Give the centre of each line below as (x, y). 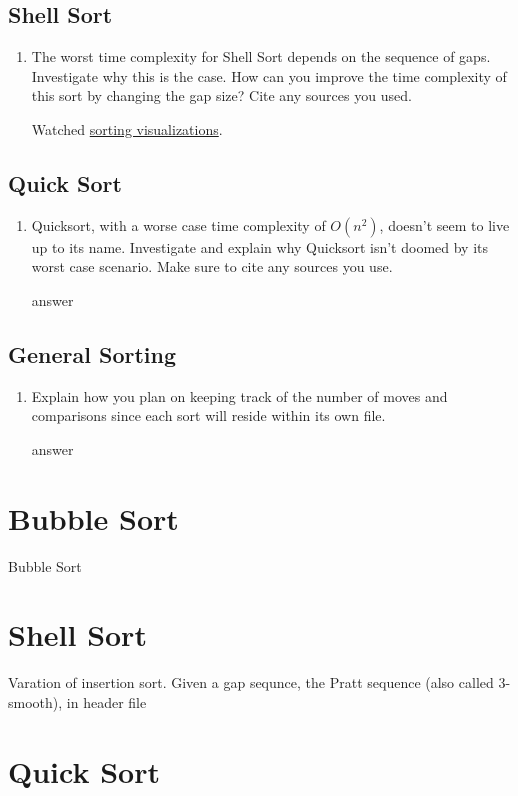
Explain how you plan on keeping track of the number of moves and (239, 395)
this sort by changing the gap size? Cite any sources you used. (221, 95)
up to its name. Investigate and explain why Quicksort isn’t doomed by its (259, 246)
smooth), (35, 701)
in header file (106, 701)
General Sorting (92, 353)
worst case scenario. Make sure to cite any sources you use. (212, 266)
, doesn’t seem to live (444, 224)
